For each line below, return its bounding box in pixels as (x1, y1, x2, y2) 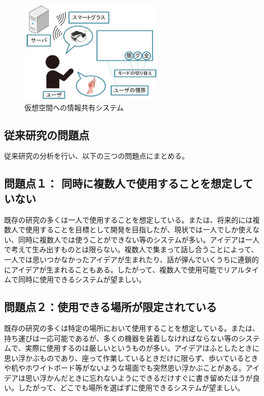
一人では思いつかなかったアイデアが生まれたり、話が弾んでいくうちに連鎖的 (4, 254, 259, 264)
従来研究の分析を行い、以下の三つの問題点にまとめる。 (4, 150, 189, 161)
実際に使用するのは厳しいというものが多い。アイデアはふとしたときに (25, 343, 259, 353)
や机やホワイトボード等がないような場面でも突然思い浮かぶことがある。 (4, 362, 246, 373)
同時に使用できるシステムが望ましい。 (18, 274, 146, 285)
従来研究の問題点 (4, 127, 89, 142)
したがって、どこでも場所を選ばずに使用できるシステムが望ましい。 (18, 382, 245, 393)
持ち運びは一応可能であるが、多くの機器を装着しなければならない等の (4, 332, 239, 343)
